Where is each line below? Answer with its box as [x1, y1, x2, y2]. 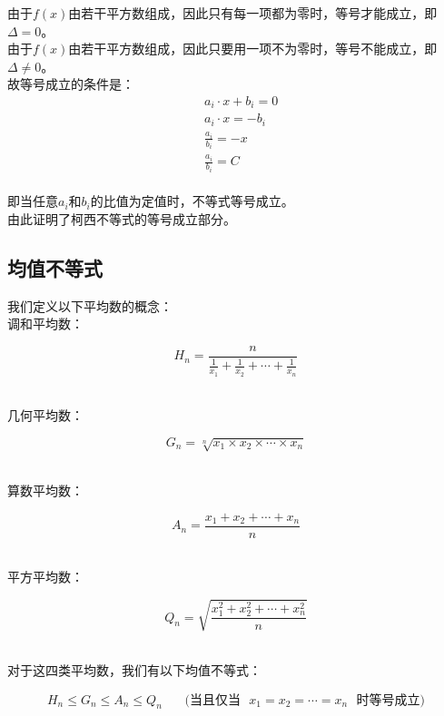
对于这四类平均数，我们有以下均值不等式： [7, 660, 261, 679]
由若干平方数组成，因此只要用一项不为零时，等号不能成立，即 [68, 39, 438, 58]
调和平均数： [7, 314, 84, 333]
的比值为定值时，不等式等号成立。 [90, 191, 294, 211]
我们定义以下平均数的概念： [7, 296, 173, 315]
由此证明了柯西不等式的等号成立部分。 [7, 210, 236, 229]
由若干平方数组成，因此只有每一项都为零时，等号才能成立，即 [68, 4, 438, 22]
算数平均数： [7, 481, 84, 499]
